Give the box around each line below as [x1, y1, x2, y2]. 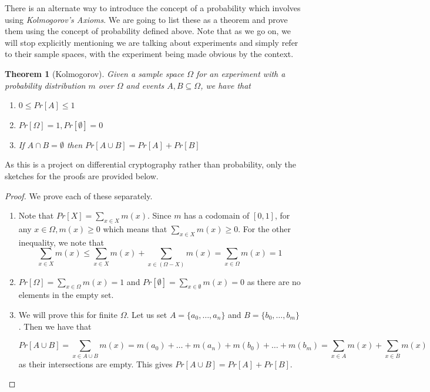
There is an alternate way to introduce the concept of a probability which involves [5, 2, 301, 14]
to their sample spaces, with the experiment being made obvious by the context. [5, 48, 294, 60]
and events [126, 79, 164, 91]
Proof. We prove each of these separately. [5, 189, 153, 202]
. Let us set [126, 309, 167, 321]
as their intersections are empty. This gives [18, 357, 173, 370]
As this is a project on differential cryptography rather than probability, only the [5, 158, 297, 170]
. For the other [238, 222, 291, 234]
